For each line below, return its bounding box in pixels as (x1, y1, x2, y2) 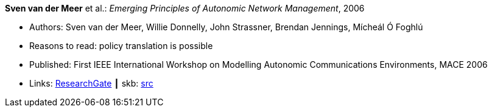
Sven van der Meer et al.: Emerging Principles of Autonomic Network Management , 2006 (5, 3, 365, 13)
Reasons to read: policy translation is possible (29, 41, 213, 51)
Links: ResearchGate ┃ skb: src (29, 78, 153, 88)
